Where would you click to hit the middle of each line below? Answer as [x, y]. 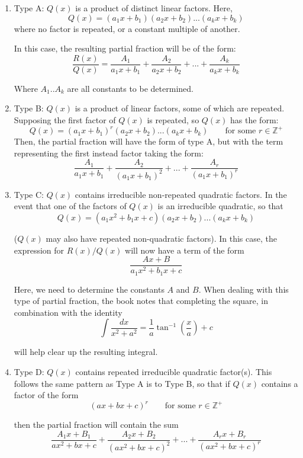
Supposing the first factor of [65, 120]
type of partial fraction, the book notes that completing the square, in [141, 301]
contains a [280, 383]
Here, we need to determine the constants [89, 289]
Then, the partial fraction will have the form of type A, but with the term [149, 141]
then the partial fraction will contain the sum [96, 425]
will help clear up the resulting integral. [86, 352]
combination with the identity [68, 312]
